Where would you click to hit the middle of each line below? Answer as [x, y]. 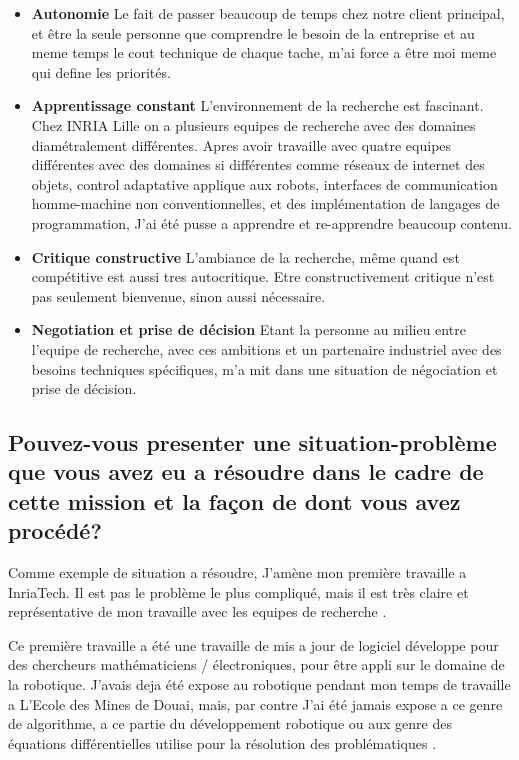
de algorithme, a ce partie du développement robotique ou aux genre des [230, 723]
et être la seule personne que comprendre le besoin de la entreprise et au [253, 32]
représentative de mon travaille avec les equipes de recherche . [197, 611]
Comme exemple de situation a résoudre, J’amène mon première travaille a [237, 572]
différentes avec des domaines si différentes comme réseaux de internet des [258, 164]
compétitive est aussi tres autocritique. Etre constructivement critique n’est [263, 276]
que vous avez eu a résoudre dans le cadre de [246, 471]
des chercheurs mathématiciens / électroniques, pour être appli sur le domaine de [256, 664]
